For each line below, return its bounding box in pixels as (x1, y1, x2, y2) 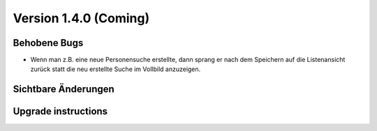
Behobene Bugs (13, 37, 84, 49)
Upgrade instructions (13, 105, 108, 118)
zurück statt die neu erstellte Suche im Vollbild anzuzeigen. (30, 65, 201, 73)
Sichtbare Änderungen (13, 84, 114, 95)
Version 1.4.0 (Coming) (13, 10, 150, 26)
